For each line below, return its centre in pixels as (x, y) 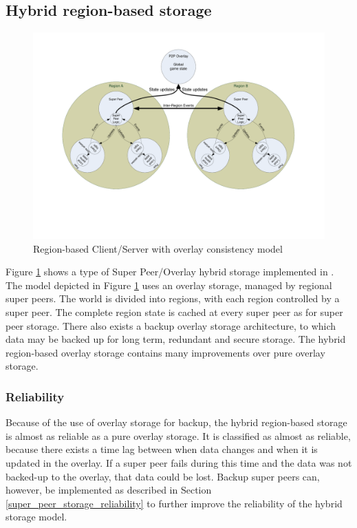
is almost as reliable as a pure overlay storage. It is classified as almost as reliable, (178, 435)
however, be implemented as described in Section (109, 490)
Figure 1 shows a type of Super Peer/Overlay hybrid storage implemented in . (170, 272)
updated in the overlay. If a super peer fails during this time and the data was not (179, 462)
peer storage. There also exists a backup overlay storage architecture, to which (171, 325)
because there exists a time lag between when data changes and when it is (162, 449)
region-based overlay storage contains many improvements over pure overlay (165, 352)
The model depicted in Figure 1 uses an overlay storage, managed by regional (169, 285)
